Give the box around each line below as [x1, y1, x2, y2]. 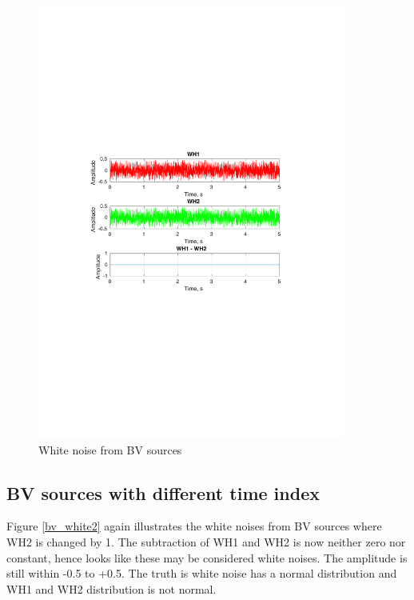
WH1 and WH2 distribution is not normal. [6, 580, 217, 597]
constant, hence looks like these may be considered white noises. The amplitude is [6, 549, 408, 566]
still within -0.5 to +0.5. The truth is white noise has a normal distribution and [6, 565, 397, 582]
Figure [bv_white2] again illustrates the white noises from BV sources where [6, 518, 382, 534]
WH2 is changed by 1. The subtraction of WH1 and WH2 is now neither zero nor [6, 533, 406, 550]
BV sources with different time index [6, 480, 320, 505]
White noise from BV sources [38, 441, 182, 458]
